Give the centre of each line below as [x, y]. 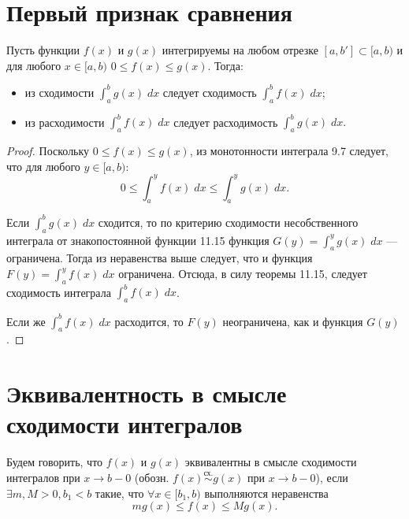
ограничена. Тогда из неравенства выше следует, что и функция [160, 258]
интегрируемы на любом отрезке [240, 50]
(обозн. [152, 477]
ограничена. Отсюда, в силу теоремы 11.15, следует [243, 274]
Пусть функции [43, 50]
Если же [26, 321]
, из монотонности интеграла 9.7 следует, [289, 150]
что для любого [43, 166]
